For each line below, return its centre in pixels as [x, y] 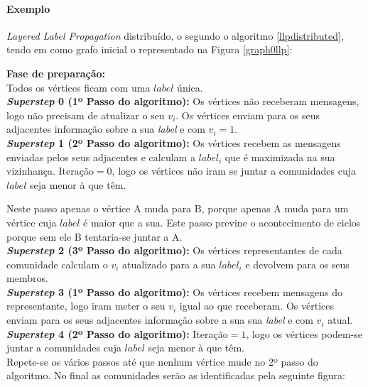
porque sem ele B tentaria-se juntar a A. [94, 236]
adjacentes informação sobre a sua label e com [106, 129]
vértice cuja [32, 222]
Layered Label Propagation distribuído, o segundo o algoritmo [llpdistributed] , [175, 35]
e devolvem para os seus [297, 264]
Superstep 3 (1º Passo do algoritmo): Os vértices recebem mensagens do [175, 291]
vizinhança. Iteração [50, 171]
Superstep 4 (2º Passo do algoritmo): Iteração [117, 333]
